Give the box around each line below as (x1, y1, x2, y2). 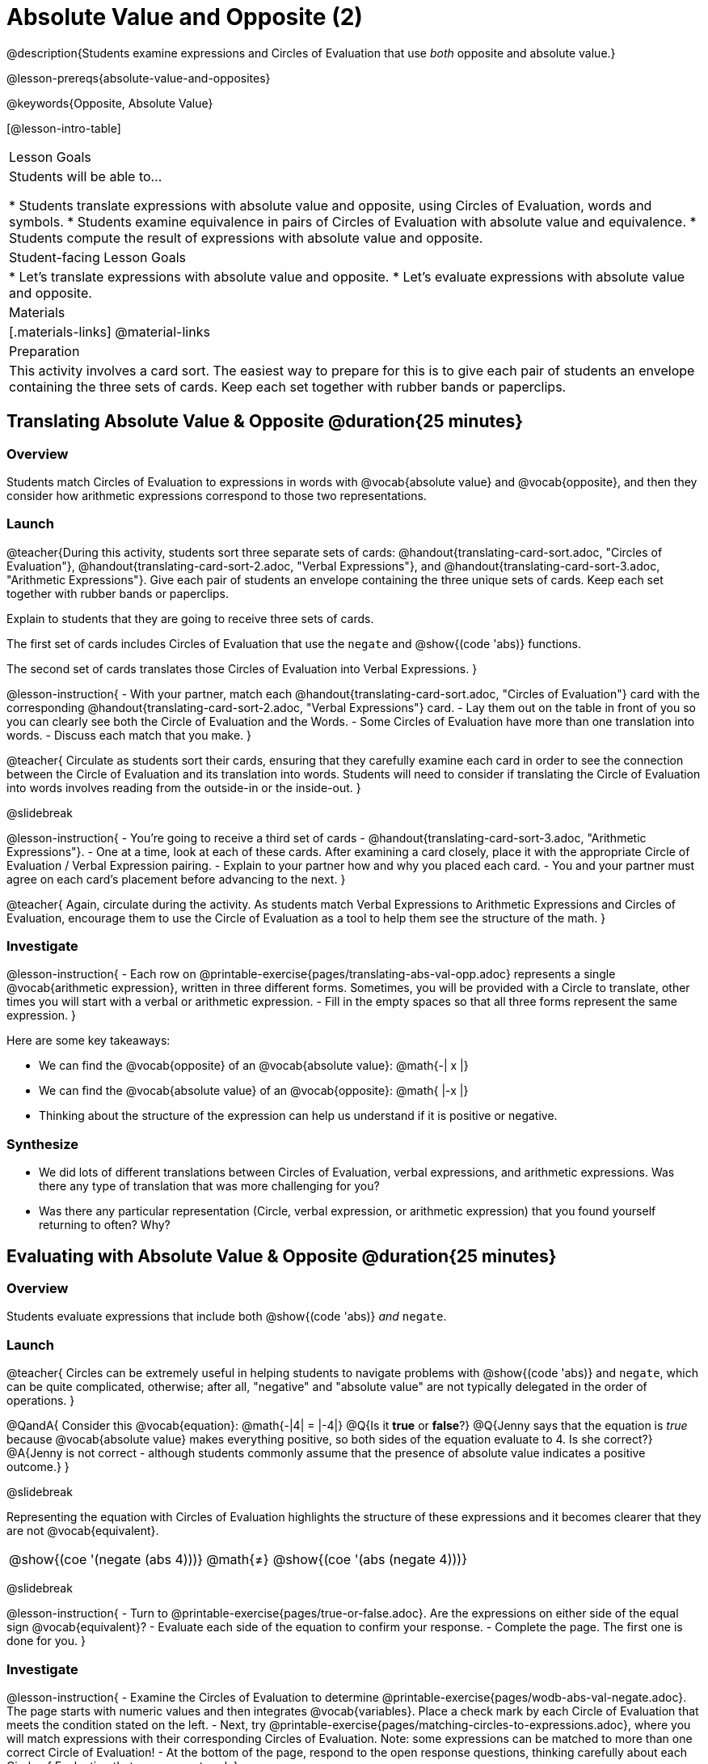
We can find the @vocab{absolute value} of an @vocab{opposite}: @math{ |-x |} (39, 1083, 469, 1098)
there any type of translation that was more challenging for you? (39, 1179, 380, 1194)
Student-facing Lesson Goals (9, 248, 187, 265)
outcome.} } (6, 1460, 70, 1474)
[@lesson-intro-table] (6, 121, 121, 135)
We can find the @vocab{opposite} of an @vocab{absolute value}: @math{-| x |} (39, 1058, 469, 1073)
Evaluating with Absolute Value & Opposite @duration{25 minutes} (6, 1245, 557, 1266)
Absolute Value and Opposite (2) (6, 3, 363, 31)
